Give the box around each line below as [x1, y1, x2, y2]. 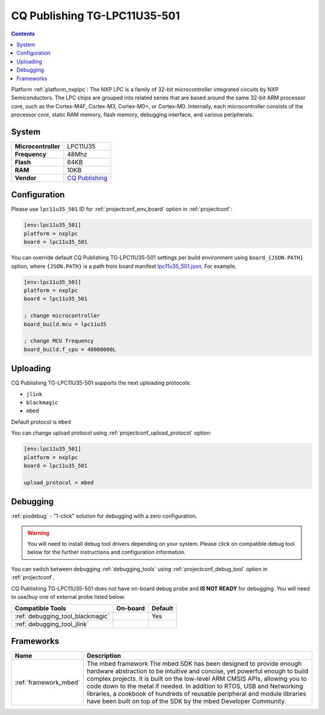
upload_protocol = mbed [23, 479, 94, 486]
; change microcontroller [23, 312, 101, 319]
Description [86, 651, 122, 660]
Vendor [14, 173, 37, 182]
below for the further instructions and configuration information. [27, 548, 186, 556]
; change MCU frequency [23, 338, 94, 344]
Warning [27, 529, 49, 536]
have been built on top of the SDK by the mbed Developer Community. [86, 697, 286, 705]
